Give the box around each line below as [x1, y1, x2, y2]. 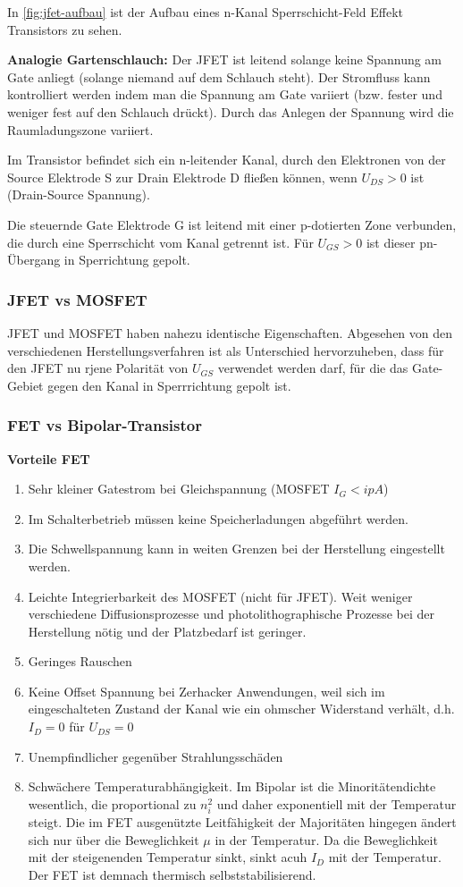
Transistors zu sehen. [7, 20, 122, 38]
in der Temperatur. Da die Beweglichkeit [215, 830, 438, 849]
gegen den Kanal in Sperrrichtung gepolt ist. [47, 376, 291, 394]
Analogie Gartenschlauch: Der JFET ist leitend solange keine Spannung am [7, 50, 442, 69]
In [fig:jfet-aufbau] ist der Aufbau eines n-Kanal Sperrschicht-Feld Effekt [7, 3, 403, 21]
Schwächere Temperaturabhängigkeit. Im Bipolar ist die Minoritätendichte [28, 777, 436, 796]
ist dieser [366, 232, 416, 251]
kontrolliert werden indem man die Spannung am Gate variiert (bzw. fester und [7, 85, 442, 104]
